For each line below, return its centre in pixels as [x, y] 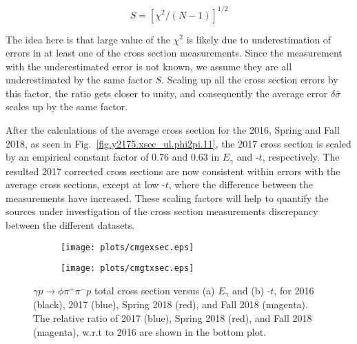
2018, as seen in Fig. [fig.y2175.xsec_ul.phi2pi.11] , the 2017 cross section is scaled [178, 143]
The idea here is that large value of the [88, 39]
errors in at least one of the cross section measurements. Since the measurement [174, 53]
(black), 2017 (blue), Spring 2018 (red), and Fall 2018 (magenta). [171, 304]
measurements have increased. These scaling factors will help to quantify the [167, 198]
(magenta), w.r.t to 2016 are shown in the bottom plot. [150, 331]
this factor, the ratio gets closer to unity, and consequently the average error [167, 93]
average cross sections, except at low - [85, 184]
